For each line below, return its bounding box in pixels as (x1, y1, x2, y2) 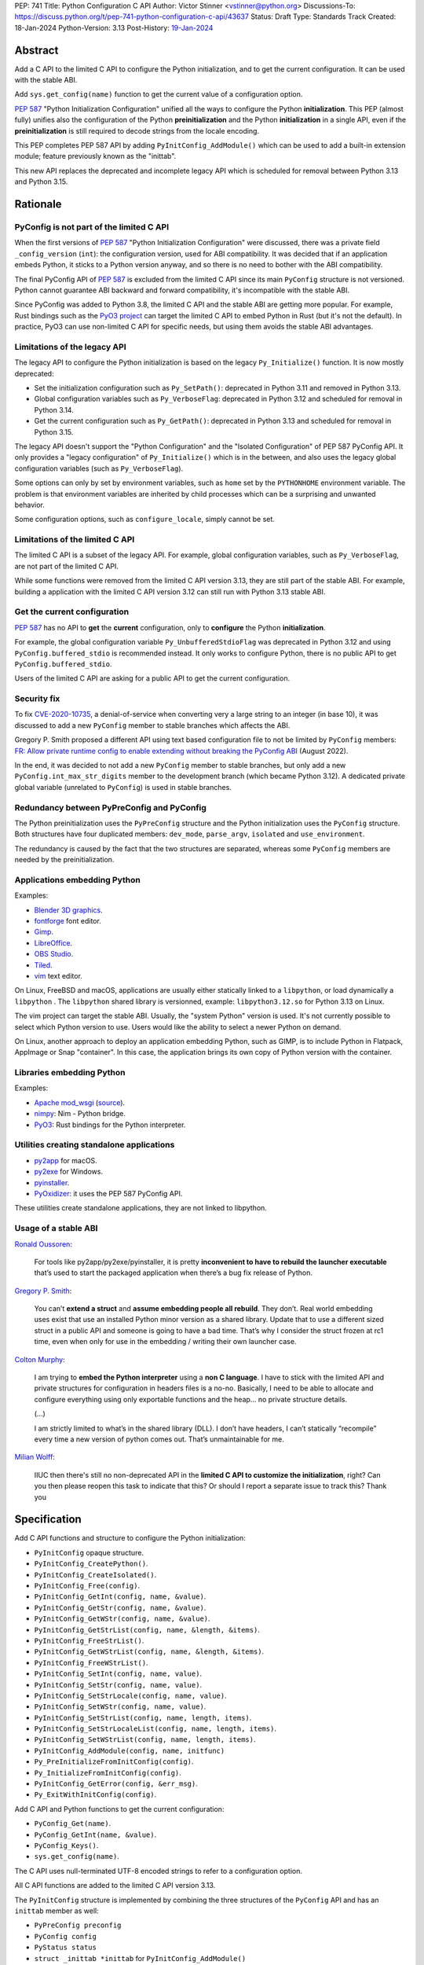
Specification (14, 1513, 82, 1526)
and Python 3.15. (14, 177, 68, 186)
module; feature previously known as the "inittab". (14, 152, 177, 161)
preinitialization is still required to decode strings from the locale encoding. (14, 126, 259, 135)
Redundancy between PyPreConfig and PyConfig (14, 802, 207, 813)
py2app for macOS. (34, 1155, 97, 1165)
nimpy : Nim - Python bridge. (34, 1109, 126, 1118)
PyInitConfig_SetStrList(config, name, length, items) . (34, 1713, 252, 1722)
